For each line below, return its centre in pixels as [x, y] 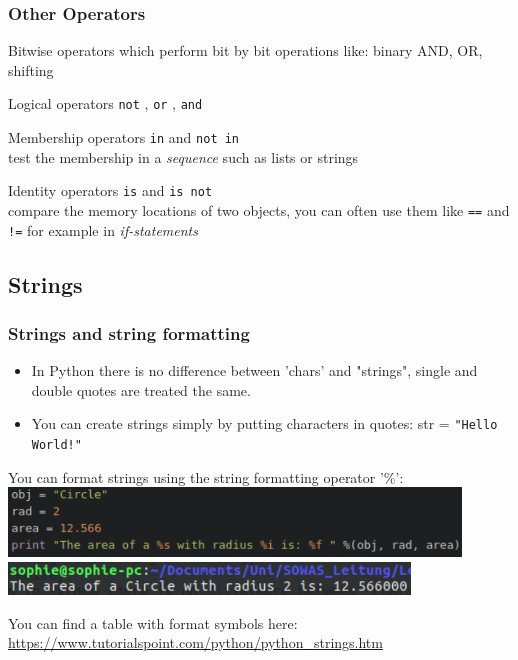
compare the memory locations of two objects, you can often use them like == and [259, 209]
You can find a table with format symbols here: [153, 622]
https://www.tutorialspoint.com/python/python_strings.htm [195, 642]
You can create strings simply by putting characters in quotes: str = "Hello [264, 423]
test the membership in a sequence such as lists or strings [183, 156]
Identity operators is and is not [110, 190]
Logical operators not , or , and [105, 103]
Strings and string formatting [129, 332]
